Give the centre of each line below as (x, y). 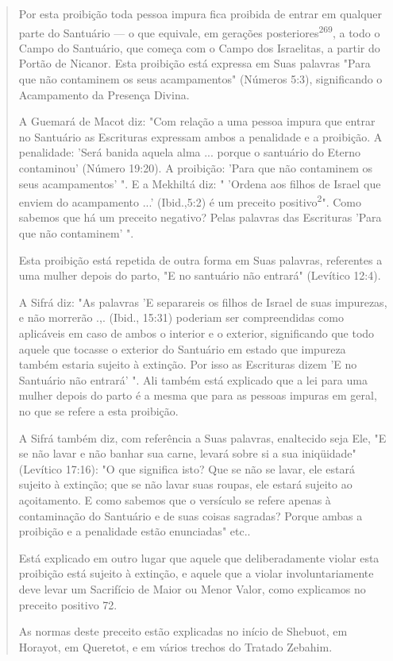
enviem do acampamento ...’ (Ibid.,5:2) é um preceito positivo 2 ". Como (190, 201)
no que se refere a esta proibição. (98, 410)
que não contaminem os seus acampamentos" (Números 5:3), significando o (200, 79)
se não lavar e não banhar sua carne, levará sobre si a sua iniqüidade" (187, 453)
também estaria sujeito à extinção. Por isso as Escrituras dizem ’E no (188, 364)
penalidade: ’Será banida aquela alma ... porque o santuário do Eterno (190, 152)
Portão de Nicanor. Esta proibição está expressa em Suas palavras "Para (195, 63)
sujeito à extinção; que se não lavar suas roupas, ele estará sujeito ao (185, 484)
